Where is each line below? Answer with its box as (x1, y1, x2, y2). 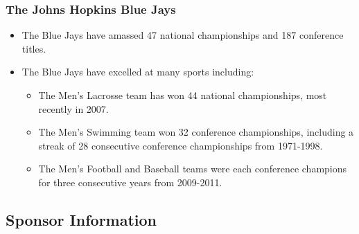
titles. (21, 41, 46, 55)
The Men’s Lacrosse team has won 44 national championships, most (38, 88, 327, 102)
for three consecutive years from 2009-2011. (38, 174, 222, 189)
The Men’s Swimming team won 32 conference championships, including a (38, 125, 354, 139)
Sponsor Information (6, 208, 157, 230)
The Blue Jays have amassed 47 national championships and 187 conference (21, 28, 344, 42)
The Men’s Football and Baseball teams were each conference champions (38, 161, 347, 176)
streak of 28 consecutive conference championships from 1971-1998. (38, 138, 323, 152)
